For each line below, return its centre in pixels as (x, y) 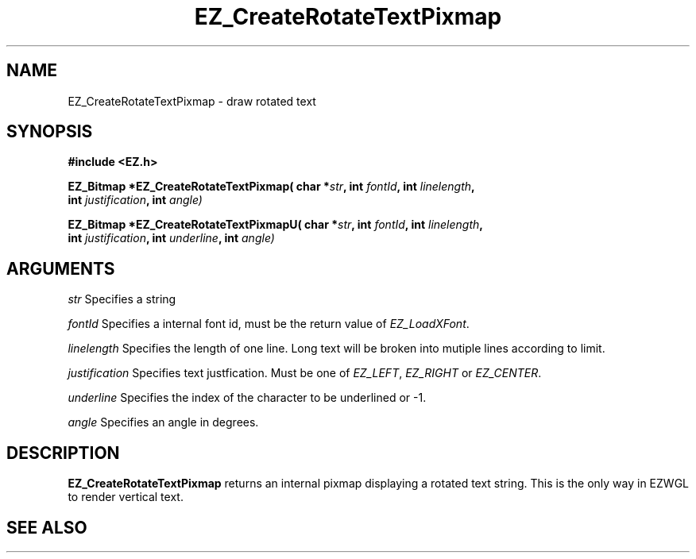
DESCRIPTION (63, 453)
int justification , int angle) (135, 200)
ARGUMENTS (61, 268)
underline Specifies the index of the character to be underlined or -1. (247, 398)
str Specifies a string (122, 299)
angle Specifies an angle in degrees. (163, 422)
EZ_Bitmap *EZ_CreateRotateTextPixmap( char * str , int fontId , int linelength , (271, 187)
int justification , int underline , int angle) (171, 238)
